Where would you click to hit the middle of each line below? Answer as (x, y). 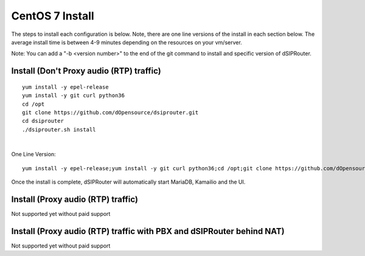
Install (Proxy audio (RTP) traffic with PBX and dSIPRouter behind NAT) (148, 231)
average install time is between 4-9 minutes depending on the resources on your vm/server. (127, 42)
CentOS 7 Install (53, 16)
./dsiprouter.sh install (59, 130)
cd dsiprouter (43, 121)
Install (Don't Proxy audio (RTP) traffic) (86, 71)
